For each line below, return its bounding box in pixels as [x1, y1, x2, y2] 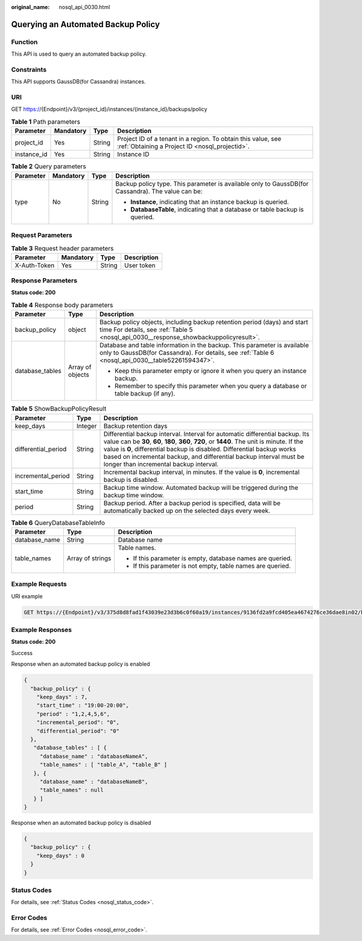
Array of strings [66, 554, 112, 562]
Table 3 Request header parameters [11, 244, 114, 252]
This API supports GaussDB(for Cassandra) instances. [11, 78, 146, 85]
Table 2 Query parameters [11, 162, 87, 171]
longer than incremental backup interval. [103, 460, 219, 468]
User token [124, 261, 156, 269]
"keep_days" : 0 [36, 852, 84, 859]
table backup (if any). [115, 389, 176, 398]
